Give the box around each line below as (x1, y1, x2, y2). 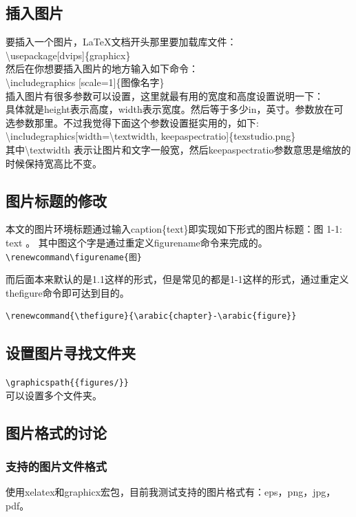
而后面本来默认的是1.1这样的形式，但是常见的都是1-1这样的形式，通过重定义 (6, 272, 349, 286)
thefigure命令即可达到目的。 (6, 285, 129, 299)
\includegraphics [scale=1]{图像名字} (6, 74, 165, 89)
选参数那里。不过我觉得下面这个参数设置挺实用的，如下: (6, 115, 259, 129)
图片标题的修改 (6, 189, 107, 211)
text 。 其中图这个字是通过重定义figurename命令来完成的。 (6, 235, 268, 249)
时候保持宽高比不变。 (6, 156, 102, 170)
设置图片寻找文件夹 (6, 342, 136, 363)
